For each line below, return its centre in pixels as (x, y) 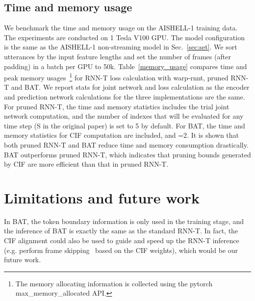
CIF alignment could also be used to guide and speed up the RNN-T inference (122, 240)
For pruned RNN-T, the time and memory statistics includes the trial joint (117, 106)
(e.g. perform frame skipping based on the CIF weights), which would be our (121, 250)
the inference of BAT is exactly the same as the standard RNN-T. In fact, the (121, 231)
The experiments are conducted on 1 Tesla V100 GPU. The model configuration (124, 37)
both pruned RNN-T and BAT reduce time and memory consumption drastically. (126, 144)
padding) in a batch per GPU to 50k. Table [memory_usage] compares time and (126, 66)
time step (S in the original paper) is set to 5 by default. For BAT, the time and (125, 125)
